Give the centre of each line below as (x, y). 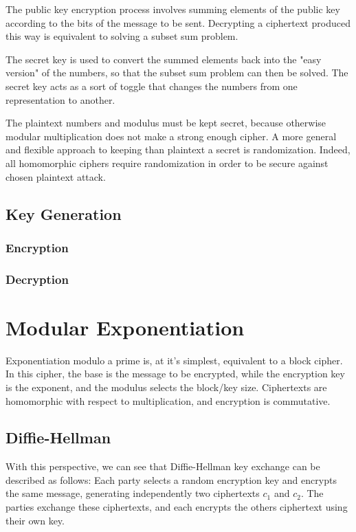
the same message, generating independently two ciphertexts (133, 493)
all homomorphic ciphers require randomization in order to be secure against (167, 163)
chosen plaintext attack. (56, 176)
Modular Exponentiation (125, 327)
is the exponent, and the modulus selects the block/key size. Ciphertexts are (166, 387)
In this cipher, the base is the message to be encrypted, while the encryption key (175, 374)
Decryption (37, 279)
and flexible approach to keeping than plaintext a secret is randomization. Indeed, (178, 149)
